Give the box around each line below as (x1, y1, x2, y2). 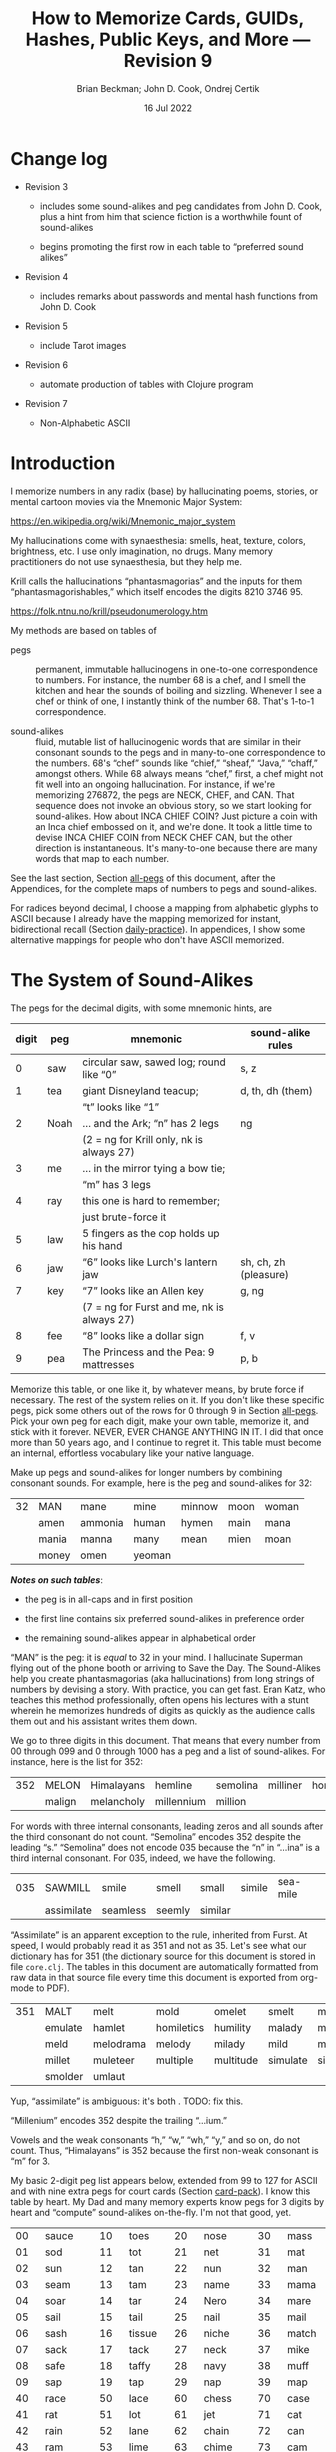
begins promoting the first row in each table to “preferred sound (39, 240, 304, 252)
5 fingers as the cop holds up (81, 1226, 220, 1240)
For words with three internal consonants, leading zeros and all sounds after (10, 1820, 324, 1832)
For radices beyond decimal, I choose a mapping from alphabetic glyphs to (10, 902, 319, 914)
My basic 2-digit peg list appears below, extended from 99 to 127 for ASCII (10, 2174, 318, 2186)
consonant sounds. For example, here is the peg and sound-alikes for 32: (10, 1477, 313, 1489)
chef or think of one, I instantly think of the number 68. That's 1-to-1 (35, 695, 315, 707)
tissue (128, 2326, 158, 2340)
